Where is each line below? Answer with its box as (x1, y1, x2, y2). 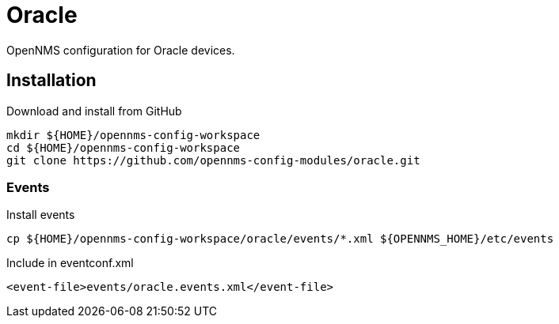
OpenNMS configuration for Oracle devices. (6, 43, 235, 57)
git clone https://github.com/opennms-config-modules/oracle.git (6, 153, 420, 167)
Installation (6, 70, 97, 91)
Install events (6, 208, 75, 222)
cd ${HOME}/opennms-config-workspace (6, 141, 241, 154)
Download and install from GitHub (6, 104, 182, 118)
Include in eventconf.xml (6, 256, 134, 270)
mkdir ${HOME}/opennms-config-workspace (6, 128, 260, 141)
